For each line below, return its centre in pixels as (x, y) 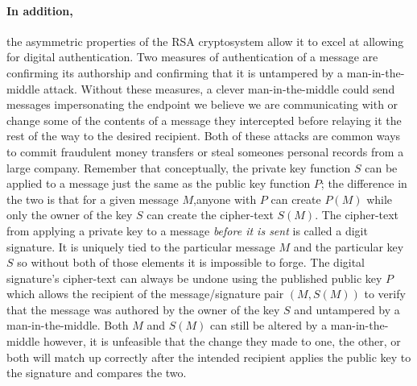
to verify (385, 294)
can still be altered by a (268, 325)
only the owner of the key (70, 215)
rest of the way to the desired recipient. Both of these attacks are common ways (204, 136)
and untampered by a (347, 309)
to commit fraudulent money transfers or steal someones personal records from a (205, 151)
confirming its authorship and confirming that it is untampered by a (175, 72)
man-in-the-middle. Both (68, 325)
